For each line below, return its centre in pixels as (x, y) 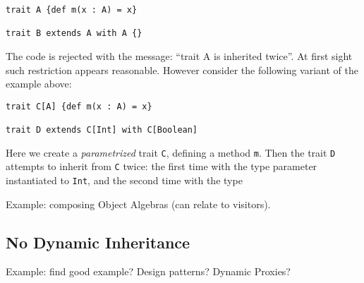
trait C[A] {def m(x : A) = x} (79, 106)
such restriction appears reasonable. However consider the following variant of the (182, 70)
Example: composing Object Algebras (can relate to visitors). (138, 204)
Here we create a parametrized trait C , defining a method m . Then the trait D (171, 152)
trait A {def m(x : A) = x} (72, 10)
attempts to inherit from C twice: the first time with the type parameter (162, 166)
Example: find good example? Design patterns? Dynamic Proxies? (148, 271)
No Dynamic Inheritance (98, 242)
